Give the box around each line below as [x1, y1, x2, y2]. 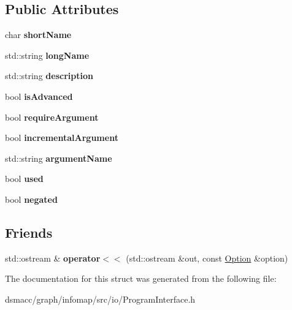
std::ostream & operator [5, 251, 101, 264]
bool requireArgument [5, 110, 99, 123]
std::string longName [5, 48, 90, 61]
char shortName [5, 28, 72, 41]
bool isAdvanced [5, 89, 73, 102]
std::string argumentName [5, 151, 112, 164]
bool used [5, 172, 44, 185]
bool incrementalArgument [5, 131, 118, 144]
